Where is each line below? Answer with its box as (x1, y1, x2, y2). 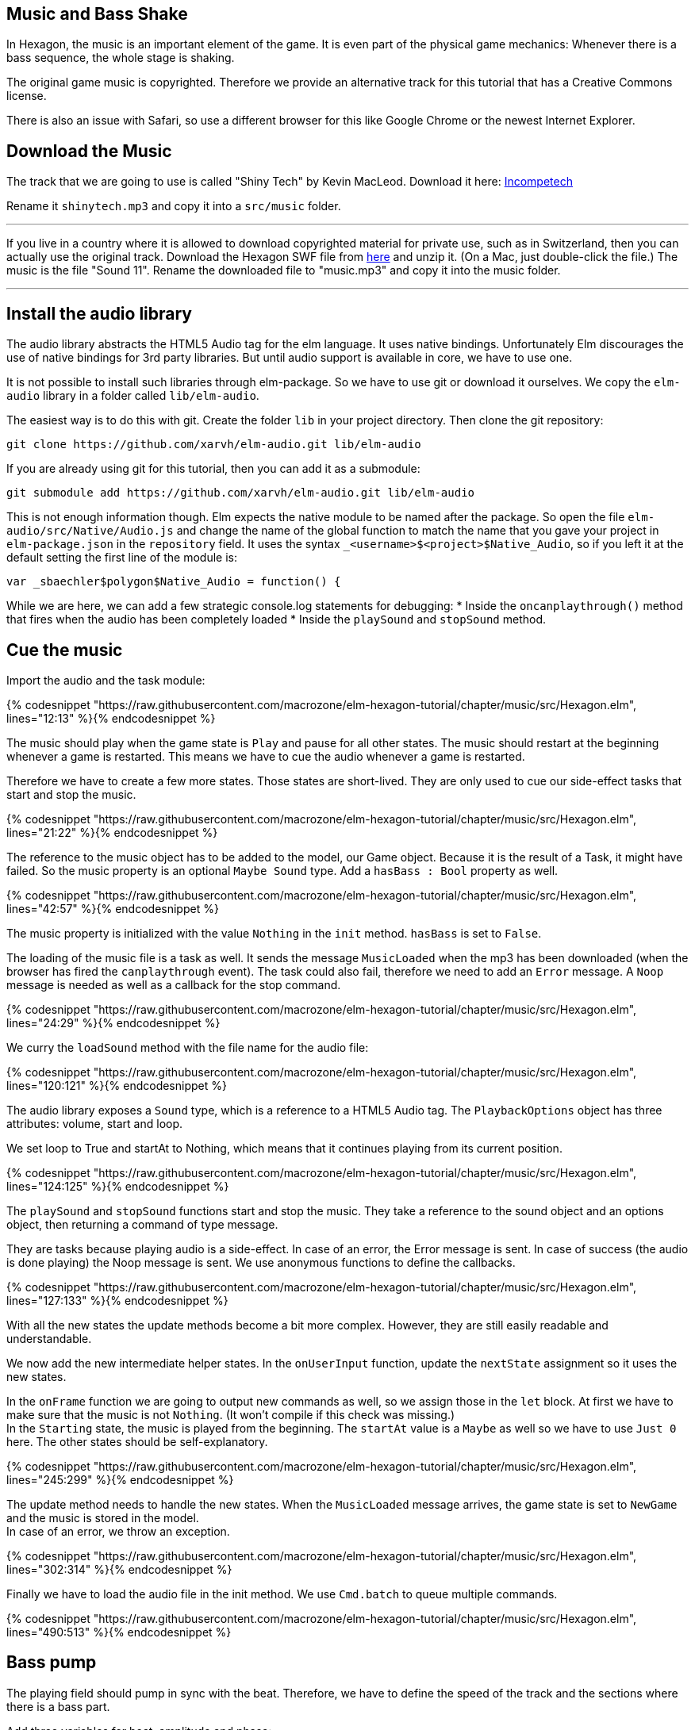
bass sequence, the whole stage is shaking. (6, 51, 235, 65)
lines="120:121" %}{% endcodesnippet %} (6, 1078, 227, 1092)
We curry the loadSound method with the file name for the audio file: (6, 1040, 369, 1054)
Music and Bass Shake (6, 4, 188, 24)
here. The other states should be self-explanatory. (6, 1434, 268, 1448)
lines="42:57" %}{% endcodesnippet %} (6, 901, 219, 915)
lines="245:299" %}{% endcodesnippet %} (6, 1472, 234, 1486)
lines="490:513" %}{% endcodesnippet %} (6, 1625, 232, 1639)
